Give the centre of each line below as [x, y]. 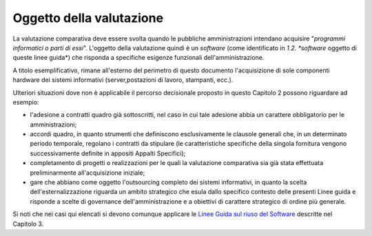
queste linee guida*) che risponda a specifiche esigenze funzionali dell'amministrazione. [138, 58]
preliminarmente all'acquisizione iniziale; [87, 173]
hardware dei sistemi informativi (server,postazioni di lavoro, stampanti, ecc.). [123, 80]
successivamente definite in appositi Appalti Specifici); [108, 153]
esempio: [26, 102]
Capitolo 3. [28, 224]
